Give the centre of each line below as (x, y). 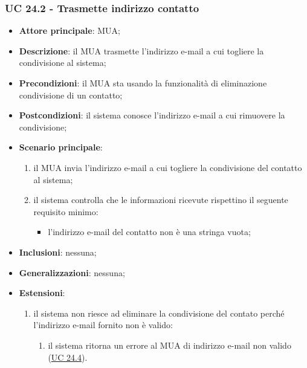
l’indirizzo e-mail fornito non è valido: (103, 325)
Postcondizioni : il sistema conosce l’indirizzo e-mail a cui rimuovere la (152, 115)
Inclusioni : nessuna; (58, 252)
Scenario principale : (61, 147)
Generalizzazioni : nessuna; (72, 272)
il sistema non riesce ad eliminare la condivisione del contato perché (159, 313)
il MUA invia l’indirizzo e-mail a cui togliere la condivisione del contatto (168, 167)
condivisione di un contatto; (71, 95)
